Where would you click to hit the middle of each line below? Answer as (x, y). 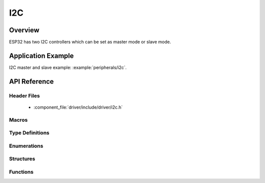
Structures (22, 159)
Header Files (25, 95)
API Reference (31, 81)
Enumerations (26, 146)
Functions (21, 172)
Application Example (41, 56)
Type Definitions (29, 133)
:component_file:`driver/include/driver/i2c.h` (78, 107)
